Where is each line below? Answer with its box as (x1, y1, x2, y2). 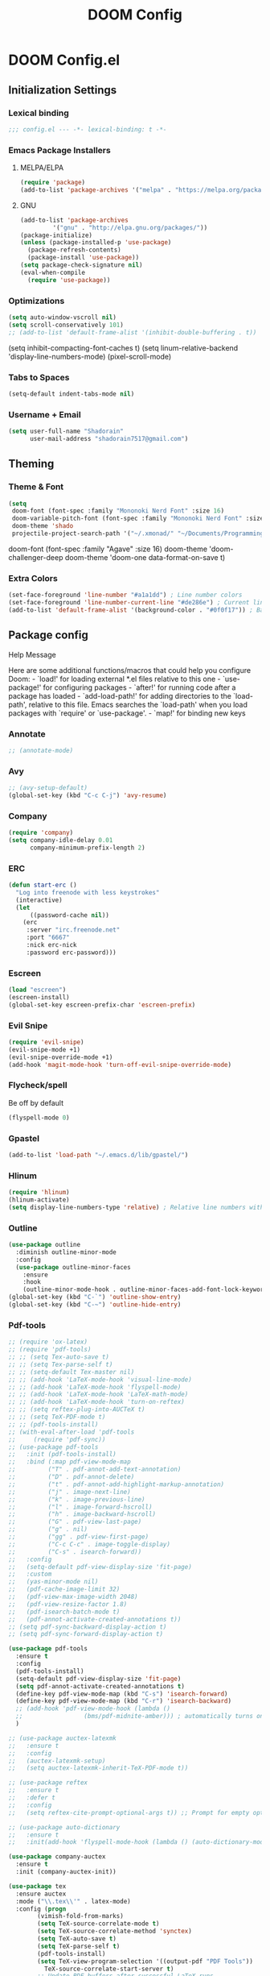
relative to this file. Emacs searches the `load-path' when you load (28, 699, 247, 709)
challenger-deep (8, 552, 63, 562)
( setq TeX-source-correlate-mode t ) (37, 1920, 160, 1928)
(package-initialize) (19, 231, 92, 239)
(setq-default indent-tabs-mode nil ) (8, 389, 135, 398)
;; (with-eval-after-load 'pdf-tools (8, 1428, 135, 1436)
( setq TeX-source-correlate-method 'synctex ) (37, 1928, 193, 1936)
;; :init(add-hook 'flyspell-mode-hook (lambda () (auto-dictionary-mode (8, 1838, 268, 1846)
